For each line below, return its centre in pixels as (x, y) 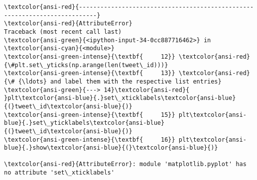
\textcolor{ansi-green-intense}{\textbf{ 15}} (90, 115)
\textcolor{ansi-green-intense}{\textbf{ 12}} (90, 56)
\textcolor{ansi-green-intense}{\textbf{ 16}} (90, 139)
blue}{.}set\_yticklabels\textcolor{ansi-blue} (84, 123)
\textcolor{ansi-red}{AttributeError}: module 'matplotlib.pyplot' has (125, 164)
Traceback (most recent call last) (63, 32)
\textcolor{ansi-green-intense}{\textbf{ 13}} (90, 73)
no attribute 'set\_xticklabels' (59, 173)
